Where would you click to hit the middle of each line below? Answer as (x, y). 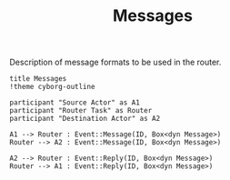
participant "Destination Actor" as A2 (85, 119)
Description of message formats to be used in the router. (115, 62)
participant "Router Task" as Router (81, 111)
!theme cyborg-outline (52, 87)
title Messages (38, 79)
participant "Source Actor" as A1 (75, 103)
